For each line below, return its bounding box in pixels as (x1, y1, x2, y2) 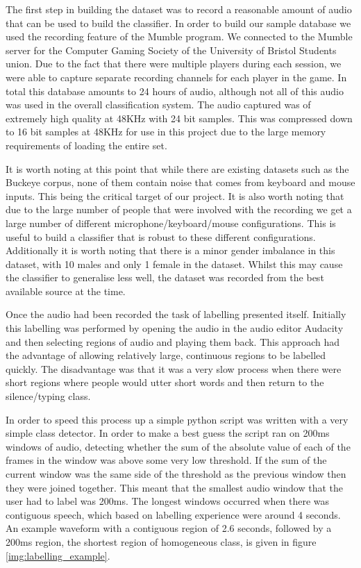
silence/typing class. (6, 389, 91, 403)
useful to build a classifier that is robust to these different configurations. (6, 229, 316, 244)
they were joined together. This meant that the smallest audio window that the (6, 480, 344, 494)
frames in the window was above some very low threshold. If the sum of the (6, 453, 327, 467)
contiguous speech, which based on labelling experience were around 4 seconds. (6, 507, 341, 521)
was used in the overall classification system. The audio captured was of (6, 97, 311, 112)
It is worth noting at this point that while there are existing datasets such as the (6, 161, 349, 176)
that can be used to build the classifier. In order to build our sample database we (6, 15, 351, 30)
